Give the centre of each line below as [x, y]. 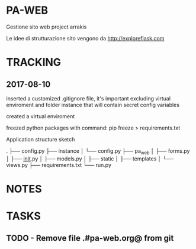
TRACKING [33, 62]
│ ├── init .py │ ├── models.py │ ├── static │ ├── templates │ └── [90, 159]
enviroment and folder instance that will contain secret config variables [93, 105]
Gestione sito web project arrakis [46, 27]
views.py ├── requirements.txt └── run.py [59, 165]
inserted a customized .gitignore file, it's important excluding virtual [88, 98]
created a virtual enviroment [41, 116]
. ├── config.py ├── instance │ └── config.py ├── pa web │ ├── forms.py [98, 151]
